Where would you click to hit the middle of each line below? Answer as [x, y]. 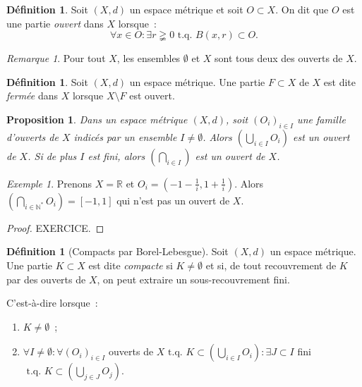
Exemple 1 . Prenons [49, 183]
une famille [321, 119]
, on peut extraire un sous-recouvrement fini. [193, 279]
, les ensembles [149, 58]
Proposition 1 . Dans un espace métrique [97, 119]
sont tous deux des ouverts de [279, 58]
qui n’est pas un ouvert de [173, 200]
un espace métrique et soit [186, 9]
